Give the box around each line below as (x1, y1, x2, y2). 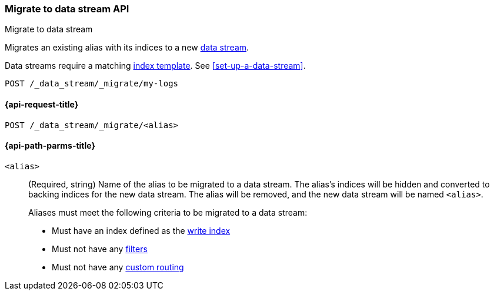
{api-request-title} (5, 99, 79, 109)
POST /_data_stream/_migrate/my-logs (5, 79, 179, 89)
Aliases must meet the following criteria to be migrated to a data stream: (28, 207, 308, 217)
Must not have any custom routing (52, 262, 184, 272)
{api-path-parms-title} (5, 140, 96, 151)
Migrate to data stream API (5, 3, 129, 15)
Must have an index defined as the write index (52, 225, 231, 236)
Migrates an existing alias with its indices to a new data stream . (5, 42, 249, 53)
